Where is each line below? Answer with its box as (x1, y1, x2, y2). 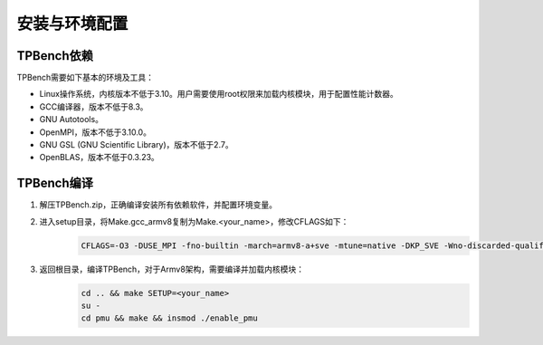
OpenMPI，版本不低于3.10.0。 (39, 127, 151, 138)
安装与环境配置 (16, 14, 129, 34)
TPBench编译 (16, 176, 94, 191)
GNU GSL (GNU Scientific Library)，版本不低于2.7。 (39, 139, 234, 150)
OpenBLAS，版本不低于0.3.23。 (39, 152, 160, 163)
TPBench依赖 (16, 48, 94, 63)
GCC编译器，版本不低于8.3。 (39, 101, 148, 112)
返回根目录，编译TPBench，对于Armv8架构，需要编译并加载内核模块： (39, 264, 305, 274)
